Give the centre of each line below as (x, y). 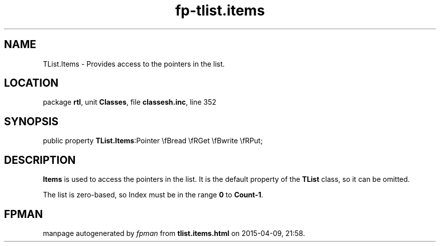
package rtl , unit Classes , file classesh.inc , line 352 (130, 102)
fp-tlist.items (220, 11)
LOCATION (31, 83)
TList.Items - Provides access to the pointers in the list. (134, 64)
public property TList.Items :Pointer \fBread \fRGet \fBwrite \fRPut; (153, 141)
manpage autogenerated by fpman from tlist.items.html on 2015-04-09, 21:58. (174, 233)
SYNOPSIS (31, 121)
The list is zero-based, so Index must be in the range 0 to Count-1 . (153, 195)
